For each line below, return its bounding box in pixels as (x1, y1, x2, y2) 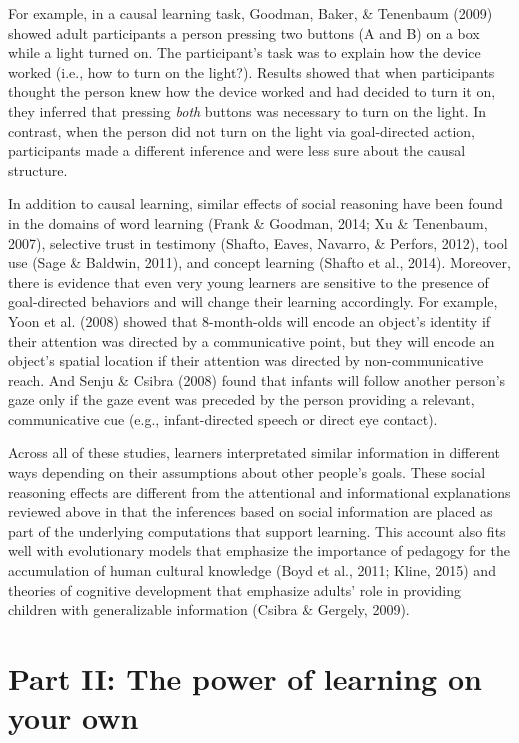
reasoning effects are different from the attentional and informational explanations (8, 481, 511, 502)
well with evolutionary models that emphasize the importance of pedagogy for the (8, 540, 510, 561)
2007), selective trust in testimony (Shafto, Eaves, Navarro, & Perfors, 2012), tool (8, 232, 508, 253)
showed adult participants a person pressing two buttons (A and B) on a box (8, 22, 480, 43)
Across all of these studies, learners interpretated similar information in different (8, 442, 501, 463)
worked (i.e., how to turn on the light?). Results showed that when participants (8, 61, 495, 82)
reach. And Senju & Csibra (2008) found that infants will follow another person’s (8, 369, 506, 390)
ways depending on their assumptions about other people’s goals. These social (8, 462, 486, 483)
